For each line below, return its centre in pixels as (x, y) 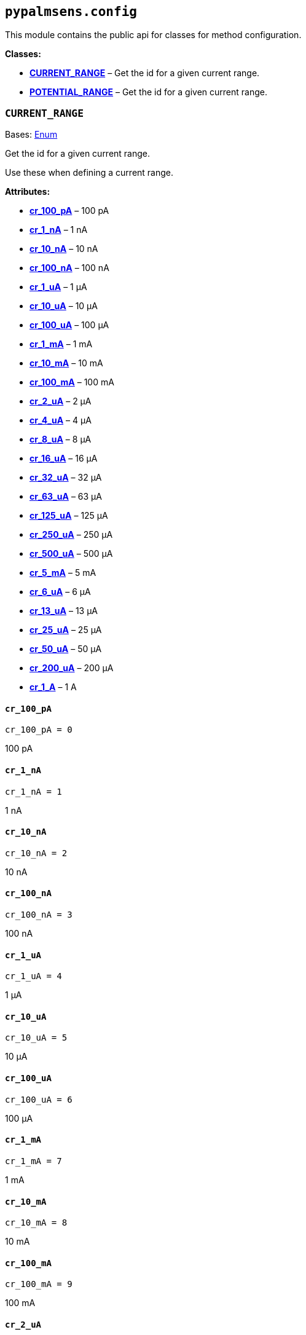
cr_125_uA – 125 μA (69, 516)
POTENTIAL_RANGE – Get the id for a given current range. (148, 92)
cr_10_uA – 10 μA (64, 306)
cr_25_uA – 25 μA (66, 630)
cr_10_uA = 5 (36, 1038)
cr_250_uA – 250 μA (71, 535)
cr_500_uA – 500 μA (71, 554)
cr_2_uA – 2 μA (61, 401)
